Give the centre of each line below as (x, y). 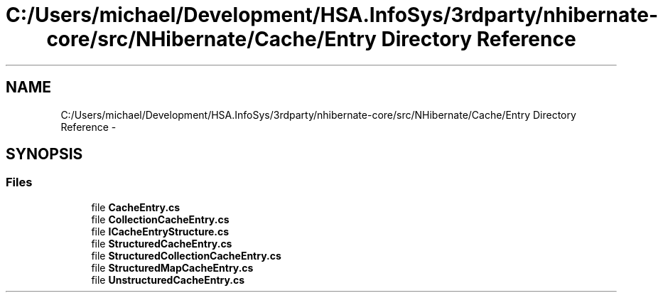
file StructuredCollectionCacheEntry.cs (186, 255)
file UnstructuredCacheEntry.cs (168, 280)
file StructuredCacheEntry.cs (162, 243)
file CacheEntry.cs (136, 207)
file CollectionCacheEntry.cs (160, 219)
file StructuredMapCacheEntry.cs (172, 267)
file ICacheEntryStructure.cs (160, 231)
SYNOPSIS (44, 154)
